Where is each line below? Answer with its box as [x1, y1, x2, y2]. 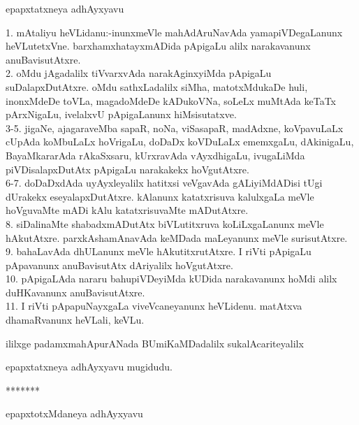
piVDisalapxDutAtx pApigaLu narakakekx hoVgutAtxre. [6, 161, 249, 176]
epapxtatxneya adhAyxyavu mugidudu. [6, 359, 173, 374]
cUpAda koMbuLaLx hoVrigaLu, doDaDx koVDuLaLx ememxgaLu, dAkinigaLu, [6, 134, 354, 149]
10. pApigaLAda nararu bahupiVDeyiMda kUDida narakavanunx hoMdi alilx [6, 271, 337, 286]
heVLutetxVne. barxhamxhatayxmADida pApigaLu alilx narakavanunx [6, 38, 311, 53]
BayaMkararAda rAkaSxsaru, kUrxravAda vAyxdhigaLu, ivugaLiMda [6, 147, 305, 162]
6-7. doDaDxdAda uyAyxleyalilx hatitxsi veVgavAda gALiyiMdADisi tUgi [6, 175, 323, 190]
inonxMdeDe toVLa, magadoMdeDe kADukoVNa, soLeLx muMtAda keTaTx [6, 93, 336, 108]
